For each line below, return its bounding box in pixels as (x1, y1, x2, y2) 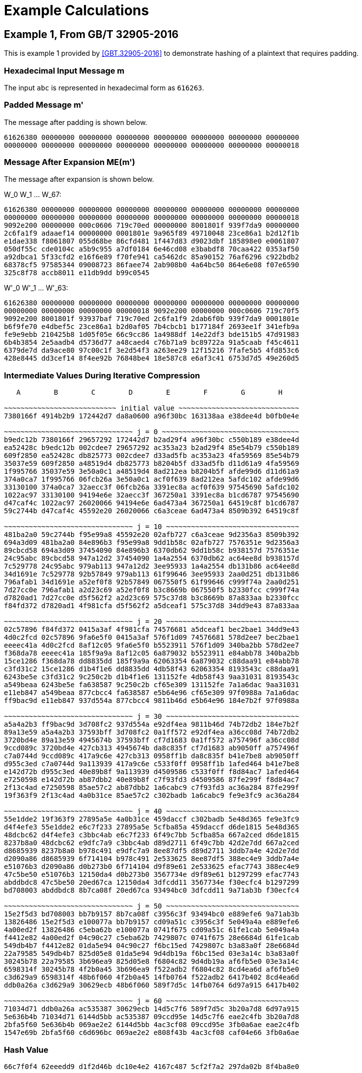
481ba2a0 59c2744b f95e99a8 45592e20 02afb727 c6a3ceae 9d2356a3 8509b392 (4, 531, 299, 539)
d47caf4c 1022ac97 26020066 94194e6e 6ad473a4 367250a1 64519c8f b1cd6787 (4, 499, 299, 507)
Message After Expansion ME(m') (4, 157, 136, 167)
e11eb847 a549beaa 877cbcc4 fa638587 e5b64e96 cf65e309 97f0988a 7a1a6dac (4, 689, 299, 697)
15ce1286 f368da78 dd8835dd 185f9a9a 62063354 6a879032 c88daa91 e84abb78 (4, 657, 299, 665)
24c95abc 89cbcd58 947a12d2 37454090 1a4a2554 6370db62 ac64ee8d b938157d (4, 554, 299, 563)
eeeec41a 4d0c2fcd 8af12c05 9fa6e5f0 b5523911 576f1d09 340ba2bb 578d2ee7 (4, 641, 299, 650)
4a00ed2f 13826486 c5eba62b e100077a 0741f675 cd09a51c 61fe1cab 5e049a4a (4, 926, 299, 934)
